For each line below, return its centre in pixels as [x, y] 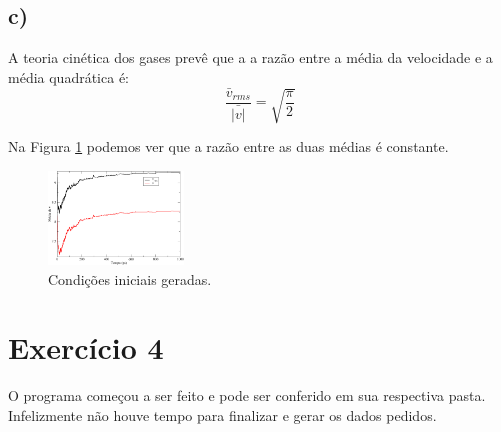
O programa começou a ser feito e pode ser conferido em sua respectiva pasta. [247, 395]
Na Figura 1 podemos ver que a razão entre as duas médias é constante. [228, 146]
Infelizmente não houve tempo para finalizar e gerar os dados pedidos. [222, 414]
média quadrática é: [68, 76]
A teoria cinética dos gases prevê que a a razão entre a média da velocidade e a [250, 57]
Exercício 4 [86, 347]
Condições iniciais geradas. [130, 278]
